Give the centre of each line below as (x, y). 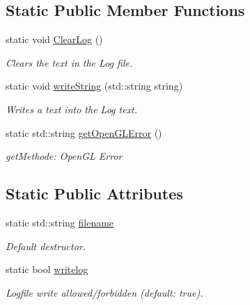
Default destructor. (46, 246)
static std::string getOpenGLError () (84, 132)
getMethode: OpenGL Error (64, 156)
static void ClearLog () (54, 39)
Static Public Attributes (94, 193)
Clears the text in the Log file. (69, 62)
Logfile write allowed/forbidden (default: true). (104, 292)
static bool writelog (47, 269)
